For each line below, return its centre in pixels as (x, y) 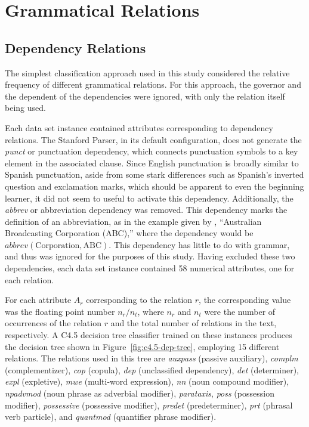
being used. (25, 108)
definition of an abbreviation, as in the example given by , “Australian (133, 221)
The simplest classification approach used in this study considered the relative (147, 72)
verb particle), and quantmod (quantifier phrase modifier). (111, 417)
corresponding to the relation (139, 300)
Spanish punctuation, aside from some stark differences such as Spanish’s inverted (154, 174)
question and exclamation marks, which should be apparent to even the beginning (154, 186)
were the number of (240, 311)
